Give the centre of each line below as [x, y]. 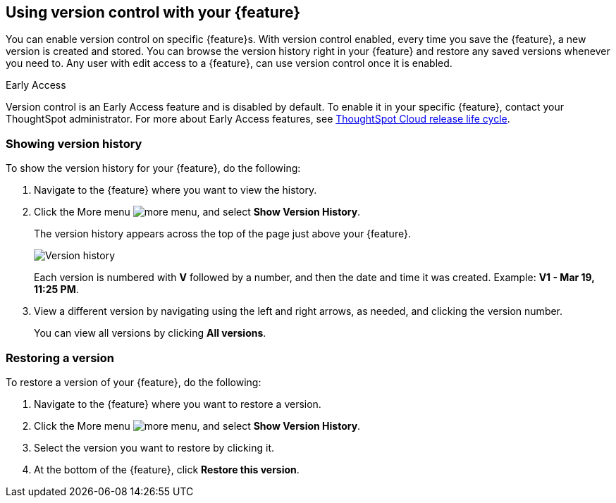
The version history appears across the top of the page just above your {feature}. [222, 234]
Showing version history [74, 143]
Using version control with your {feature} [153, 12]
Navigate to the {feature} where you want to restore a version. [178, 404]
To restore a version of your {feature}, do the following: [134, 382]
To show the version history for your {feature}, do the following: [153, 168]
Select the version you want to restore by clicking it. [154, 447]
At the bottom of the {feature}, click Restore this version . [167, 469]
